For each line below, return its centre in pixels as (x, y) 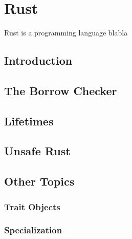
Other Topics (39, 181)
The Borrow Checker (61, 90)
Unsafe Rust (37, 151)
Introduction (38, 60)
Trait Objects (32, 206)
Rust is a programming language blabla (66, 33)
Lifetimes (29, 121)
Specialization (33, 230)
